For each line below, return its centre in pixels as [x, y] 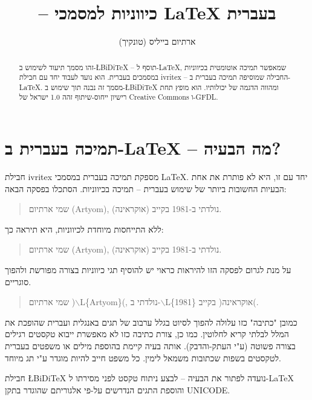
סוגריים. [18, 281]
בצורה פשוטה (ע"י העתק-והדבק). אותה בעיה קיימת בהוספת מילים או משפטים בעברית [150, 346]
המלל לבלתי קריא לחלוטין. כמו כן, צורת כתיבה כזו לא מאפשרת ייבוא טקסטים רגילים [147, 334]
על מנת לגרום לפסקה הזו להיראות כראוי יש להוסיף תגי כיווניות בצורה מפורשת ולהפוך [148, 270]
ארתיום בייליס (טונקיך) [157, 41]
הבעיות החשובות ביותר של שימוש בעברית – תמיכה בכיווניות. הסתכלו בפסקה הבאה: [146, 188]
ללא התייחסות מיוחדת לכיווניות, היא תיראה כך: [84, 229]
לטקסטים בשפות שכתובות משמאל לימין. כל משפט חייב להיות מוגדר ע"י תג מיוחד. [143, 357]
